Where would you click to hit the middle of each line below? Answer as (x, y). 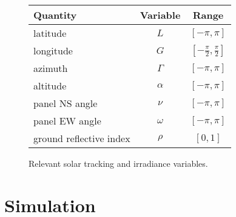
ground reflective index (82, 138)
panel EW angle (67, 121)
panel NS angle (66, 103)
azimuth (51, 68)
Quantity (55, 15)
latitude (50, 33)
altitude (50, 86)
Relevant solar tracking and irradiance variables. (118, 163)
